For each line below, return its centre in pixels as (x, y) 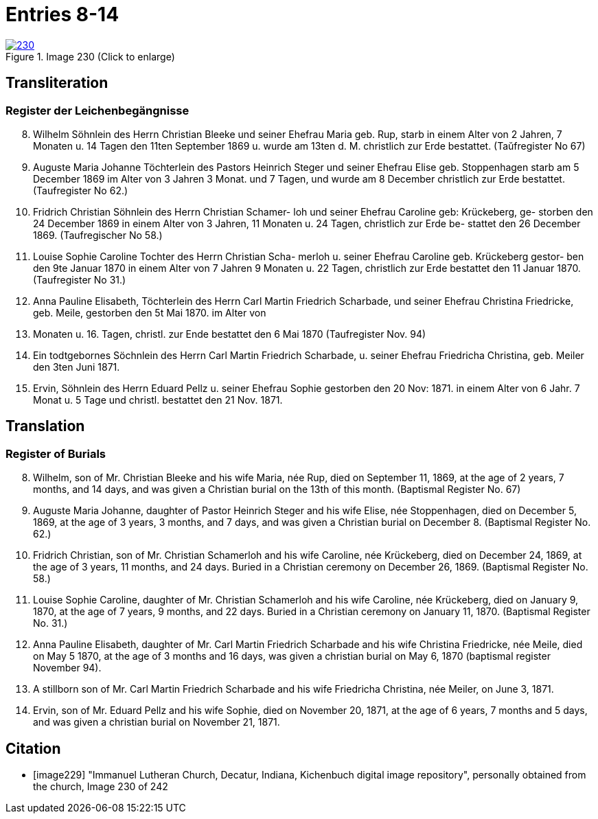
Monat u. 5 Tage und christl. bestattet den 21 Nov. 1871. (158, 400)
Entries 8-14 (62, 14)
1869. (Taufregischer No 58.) (98, 235)
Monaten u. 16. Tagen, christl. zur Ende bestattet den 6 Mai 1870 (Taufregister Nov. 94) (230, 334)
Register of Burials (56, 453)
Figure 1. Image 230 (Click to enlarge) (90, 56)
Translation (45, 426)
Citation (33, 748)
